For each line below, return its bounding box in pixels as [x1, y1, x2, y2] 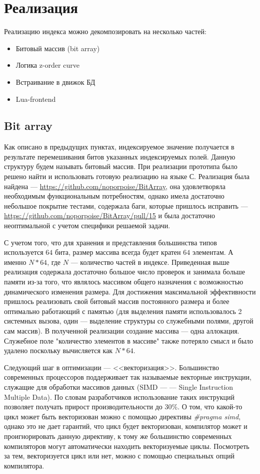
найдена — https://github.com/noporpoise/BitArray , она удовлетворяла [4, 181, 225, 191]
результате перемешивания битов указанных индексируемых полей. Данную [4, 151, 235, 162]
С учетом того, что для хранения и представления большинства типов [4, 237, 217, 247]
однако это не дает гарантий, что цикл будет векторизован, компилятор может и [4, 421, 247, 431]
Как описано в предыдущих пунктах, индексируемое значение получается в [4, 141, 234, 152]
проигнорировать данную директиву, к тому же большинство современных [4, 430, 232, 441]
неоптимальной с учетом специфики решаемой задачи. [4, 220, 170, 231]
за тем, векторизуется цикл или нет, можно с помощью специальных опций [4, 450, 234, 461]
